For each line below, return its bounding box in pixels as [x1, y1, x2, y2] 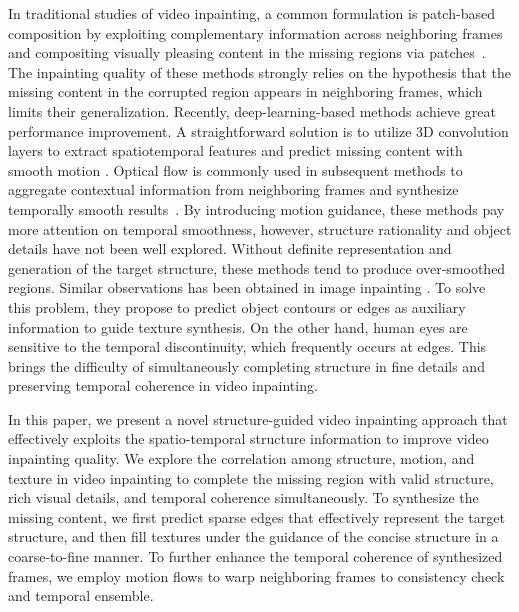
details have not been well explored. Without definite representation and [8, 238, 452, 259]
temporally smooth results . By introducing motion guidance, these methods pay [8, 198, 505, 219]
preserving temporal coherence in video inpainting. [8, 375, 318, 396]
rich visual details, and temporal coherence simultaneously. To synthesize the [8, 487, 479, 508]
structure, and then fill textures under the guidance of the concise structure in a [8, 526, 499, 547]
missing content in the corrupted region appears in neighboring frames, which [8, 81, 483, 102]
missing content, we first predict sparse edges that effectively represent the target [8, 506, 505, 527]
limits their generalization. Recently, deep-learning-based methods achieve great [8, 100, 496, 121]
